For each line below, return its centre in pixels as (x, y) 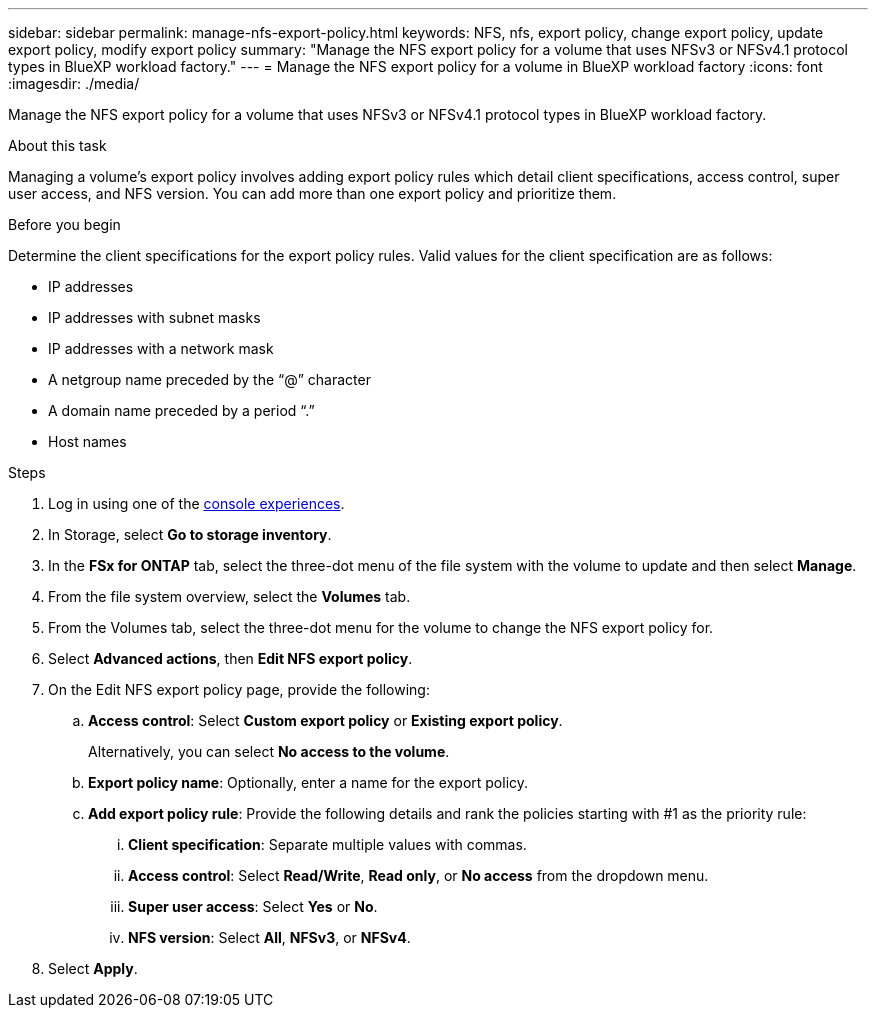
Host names (87, 441)
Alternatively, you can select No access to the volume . (269, 751)
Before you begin (64, 224)
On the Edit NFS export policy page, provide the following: (239, 689)
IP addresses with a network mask (161, 348)
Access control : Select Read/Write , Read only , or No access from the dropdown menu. (418, 875)
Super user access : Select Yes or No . (253, 906)
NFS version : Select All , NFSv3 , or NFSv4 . (269, 937)
